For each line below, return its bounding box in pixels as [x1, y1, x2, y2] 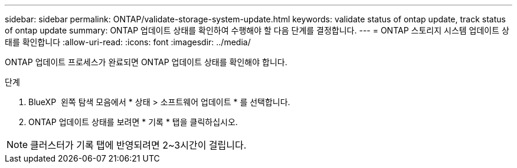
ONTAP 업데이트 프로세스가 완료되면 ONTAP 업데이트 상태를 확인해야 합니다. [5, 57, 287, 67]
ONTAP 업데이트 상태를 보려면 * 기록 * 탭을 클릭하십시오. [28, 117, 238, 127]
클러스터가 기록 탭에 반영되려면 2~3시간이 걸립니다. [30, 139, 247, 151]
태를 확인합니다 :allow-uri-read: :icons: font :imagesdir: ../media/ [5, 37, 251, 47]
